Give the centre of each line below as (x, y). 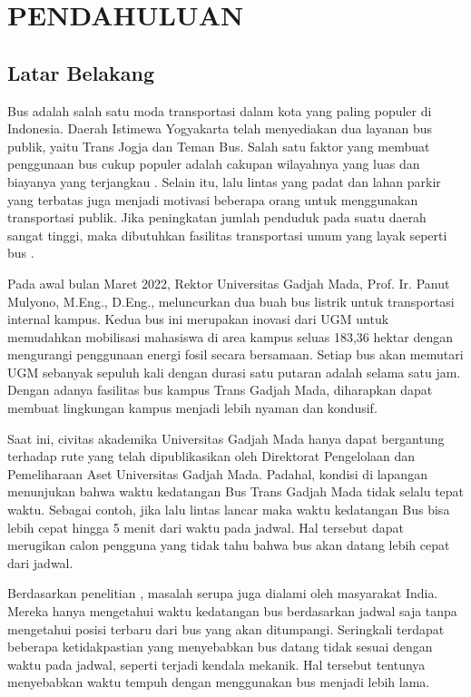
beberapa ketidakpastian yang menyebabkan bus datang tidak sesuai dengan (220, 647)
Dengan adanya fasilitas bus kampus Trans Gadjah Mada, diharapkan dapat (220, 390)
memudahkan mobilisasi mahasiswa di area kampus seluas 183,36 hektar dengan (230, 336)
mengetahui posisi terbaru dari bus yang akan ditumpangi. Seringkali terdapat (226, 628)
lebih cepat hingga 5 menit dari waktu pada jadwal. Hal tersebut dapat (206, 527)
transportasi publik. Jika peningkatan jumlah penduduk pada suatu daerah (217, 217)
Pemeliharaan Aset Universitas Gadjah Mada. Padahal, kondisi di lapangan (217, 473)
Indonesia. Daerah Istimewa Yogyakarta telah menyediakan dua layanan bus (220, 128)
